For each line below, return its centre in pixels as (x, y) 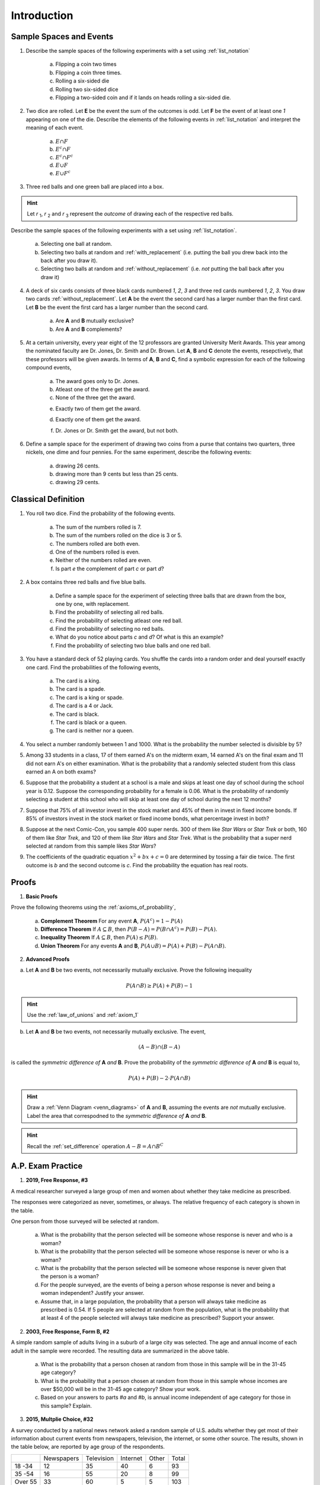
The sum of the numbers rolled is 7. (98, 527)
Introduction (42, 15)
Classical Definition (48, 499)
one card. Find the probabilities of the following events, (93, 667)
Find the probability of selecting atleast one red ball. (119, 620)
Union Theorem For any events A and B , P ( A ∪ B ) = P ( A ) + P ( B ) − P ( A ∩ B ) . (133, 946)
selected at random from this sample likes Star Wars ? (91, 846)
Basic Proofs (42, 896)
